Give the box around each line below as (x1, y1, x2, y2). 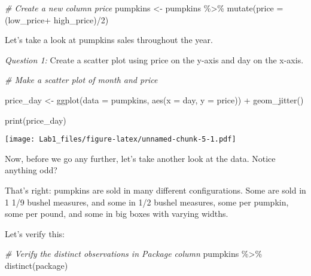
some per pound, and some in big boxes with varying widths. (5, 207, 228, 220)
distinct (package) (5, 259, 68, 271)
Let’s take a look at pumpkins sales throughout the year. (5, 33, 213, 46)
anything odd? (5, 164, 57, 176)
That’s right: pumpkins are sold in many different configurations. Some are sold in (5, 184, 306, 196)
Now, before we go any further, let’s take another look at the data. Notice (5, 152, 276, 164)
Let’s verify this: (5, 227, 65, 240)
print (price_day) (5, 114, 66, 126)
